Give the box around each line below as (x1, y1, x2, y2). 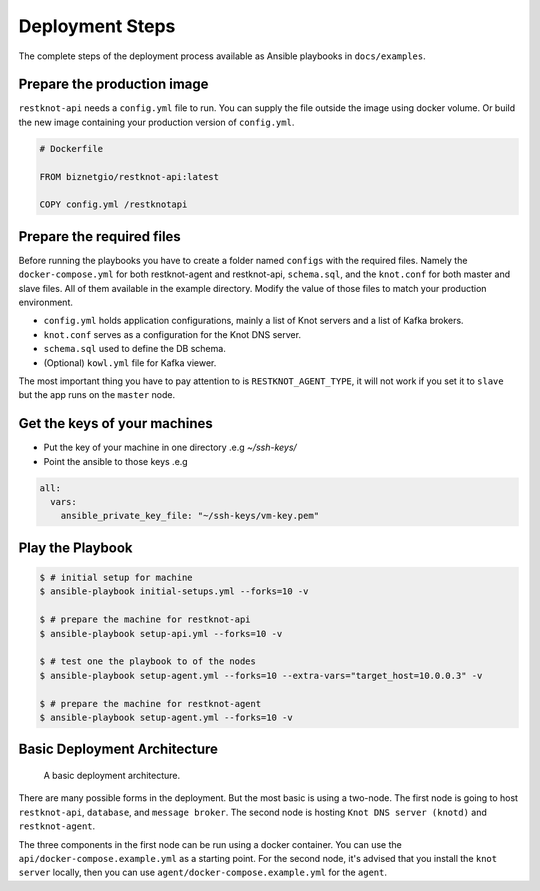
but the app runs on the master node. (18, 389, 175, 401)
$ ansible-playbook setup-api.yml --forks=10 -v (39, 628, 283, 639)
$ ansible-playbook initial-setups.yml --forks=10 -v (39, 586, 309, 597)
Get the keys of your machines (18, 415, 214, 432)
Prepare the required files (18, 228, 182, 245)
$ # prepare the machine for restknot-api (39, 614, 251, 625)
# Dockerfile (39, 143, 104, 154)
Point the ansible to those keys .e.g (43, 455, 189, 467)
